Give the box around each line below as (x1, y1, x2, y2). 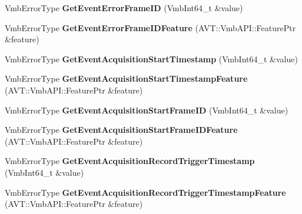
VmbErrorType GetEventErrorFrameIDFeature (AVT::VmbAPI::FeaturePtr (5, 21, 296, 34)
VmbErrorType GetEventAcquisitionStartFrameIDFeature (5, 123, 238, 136)
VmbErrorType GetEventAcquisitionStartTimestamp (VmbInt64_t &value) (5, 52, 298, 65)
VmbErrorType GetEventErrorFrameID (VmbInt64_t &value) (5, 2, 243, 14)
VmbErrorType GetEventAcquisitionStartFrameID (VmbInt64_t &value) (5, 103, 288, 116)
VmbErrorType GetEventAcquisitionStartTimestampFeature (5, 72, 248, 85)
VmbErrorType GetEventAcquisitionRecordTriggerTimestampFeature (5, 186, 286, 198)
